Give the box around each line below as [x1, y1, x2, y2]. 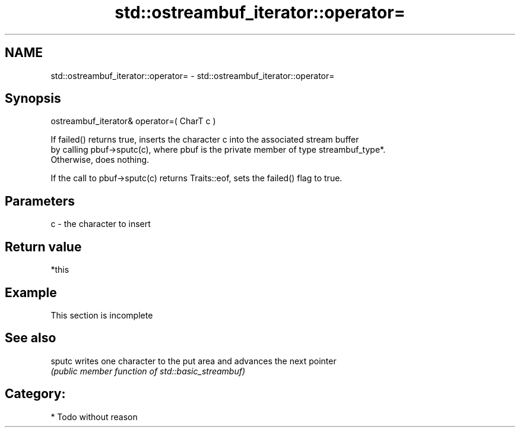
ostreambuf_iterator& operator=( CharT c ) [50, 116, 216, 127]
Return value [5, 239, 82, 254]
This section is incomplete [50, 310, 153, 320]
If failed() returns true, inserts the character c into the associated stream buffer [50, 134, 359, 145]
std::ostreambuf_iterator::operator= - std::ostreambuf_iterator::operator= [50, 70, 335, 81]
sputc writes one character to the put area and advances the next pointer [50, 355, 337, 366]
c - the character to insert [50, 219, 151, 229]
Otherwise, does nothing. [50, 154, 150, 165]
